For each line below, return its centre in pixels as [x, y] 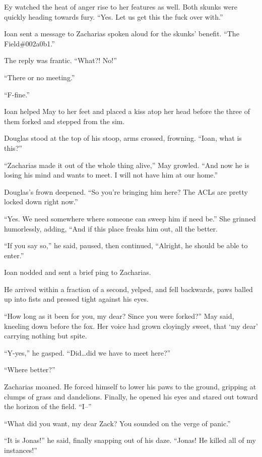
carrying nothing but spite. [46, 336]
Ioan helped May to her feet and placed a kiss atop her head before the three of [127, 111]
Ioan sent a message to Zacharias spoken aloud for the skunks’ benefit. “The [122, 34]
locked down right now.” [41, 202]
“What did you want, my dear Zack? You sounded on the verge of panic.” [117, 423]
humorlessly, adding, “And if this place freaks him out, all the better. [111, 228]
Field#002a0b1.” [29, 43]
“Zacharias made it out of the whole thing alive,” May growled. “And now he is [127, 165]
